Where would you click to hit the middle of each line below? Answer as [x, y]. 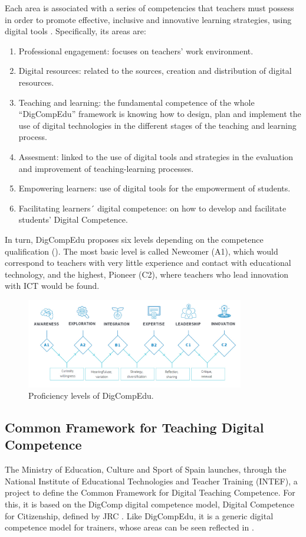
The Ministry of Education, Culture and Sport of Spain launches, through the [146, 469]
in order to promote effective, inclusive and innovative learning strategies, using [148, 19]
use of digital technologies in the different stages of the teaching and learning [157, 125]
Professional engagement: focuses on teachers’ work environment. [136, 51]
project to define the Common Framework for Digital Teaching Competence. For [150, 492]
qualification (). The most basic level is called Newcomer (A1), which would [142, 251]
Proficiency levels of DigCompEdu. [91, 396]
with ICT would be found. [52, 286]
